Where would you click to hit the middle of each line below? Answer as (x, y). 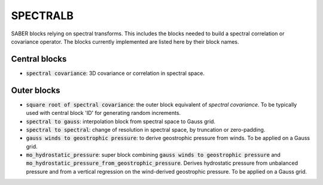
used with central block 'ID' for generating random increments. (103, 113)
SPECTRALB (42, 16)
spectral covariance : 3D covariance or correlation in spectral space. (115, 73)
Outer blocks (36, 90)
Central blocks (39, 59)
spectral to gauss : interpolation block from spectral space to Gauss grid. (121, 121)
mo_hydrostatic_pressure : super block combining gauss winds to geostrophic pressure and (153, 155)
